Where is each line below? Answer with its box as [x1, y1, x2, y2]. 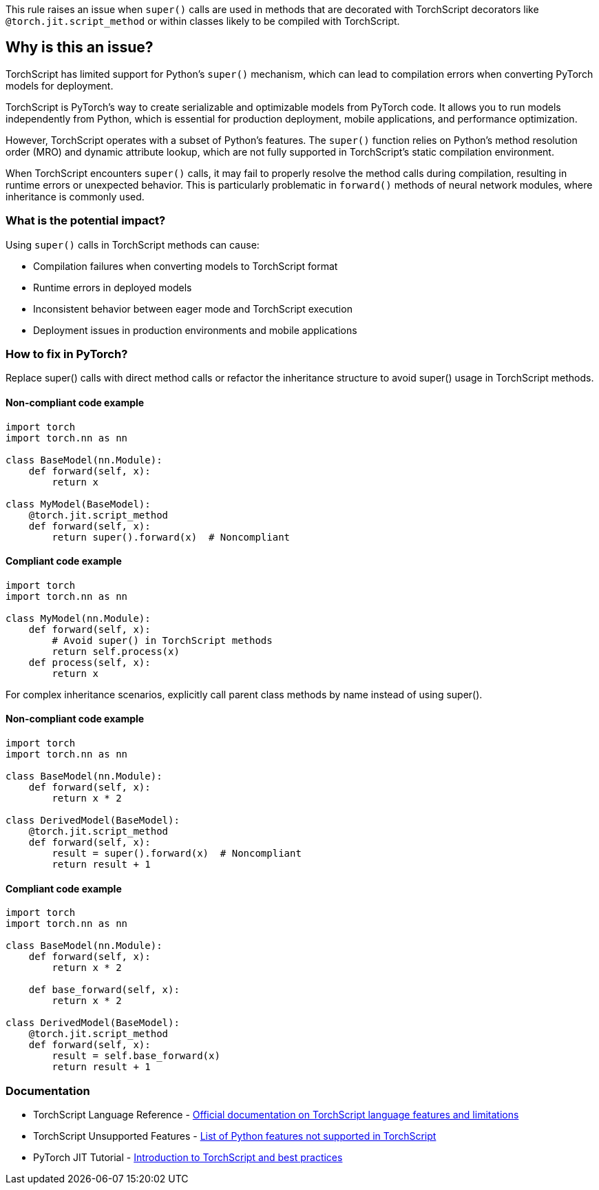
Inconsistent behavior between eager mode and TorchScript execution [33, 302, 353, 315]
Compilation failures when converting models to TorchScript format [33, 260, 338, 272]
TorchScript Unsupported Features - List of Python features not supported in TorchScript [33, 1129, 437, 1142]
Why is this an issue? [6, 39, 154, 56]
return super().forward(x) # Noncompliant [52, 531, 291, 543]
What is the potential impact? [6, 213, 166, 228]
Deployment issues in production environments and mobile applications [33, 324, 357, 336]
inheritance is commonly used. [6, 190, 145, 202]
